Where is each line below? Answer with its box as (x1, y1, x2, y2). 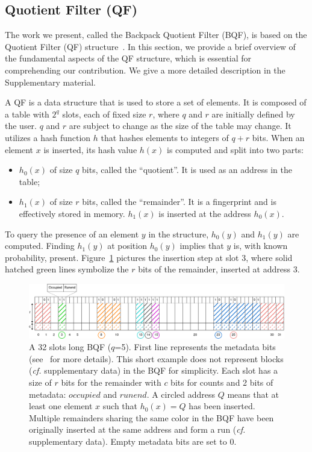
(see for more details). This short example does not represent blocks (29, 352, 284, 365)
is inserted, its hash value (43, 143, 137, 155)
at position (107, 239, 147, 252)
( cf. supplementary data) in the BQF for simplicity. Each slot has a (29, 364, 278, 377)
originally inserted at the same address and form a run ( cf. (29, 423, 246, 436)
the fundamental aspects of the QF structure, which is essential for (5, 52, 252, 64)
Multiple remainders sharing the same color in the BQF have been (29, 411, 274, 424)
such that (102, 400, 138, 412)
